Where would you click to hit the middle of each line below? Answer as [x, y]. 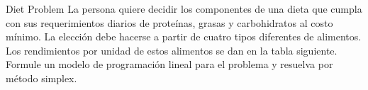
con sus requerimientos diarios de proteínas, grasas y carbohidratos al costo [169, 22]
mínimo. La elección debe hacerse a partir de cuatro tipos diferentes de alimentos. [184, 36]
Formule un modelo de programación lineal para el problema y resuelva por [169, 64]
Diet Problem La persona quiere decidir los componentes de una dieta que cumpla [184, 9]
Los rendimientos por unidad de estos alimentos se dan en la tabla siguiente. [172, 50]
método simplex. [41, 78]
